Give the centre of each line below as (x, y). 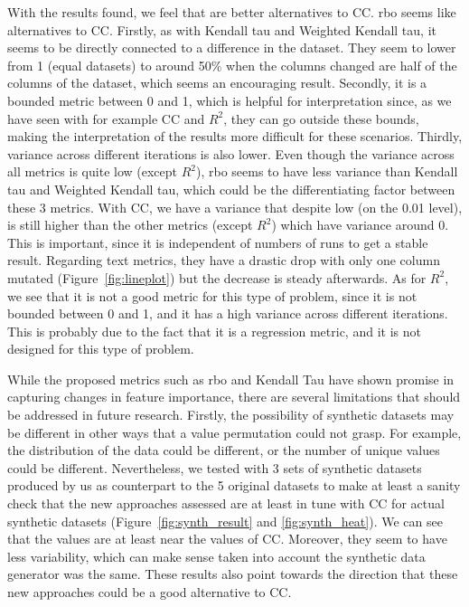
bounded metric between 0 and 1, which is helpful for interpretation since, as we (230, 100)
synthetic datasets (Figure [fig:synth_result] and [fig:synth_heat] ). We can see (225, 521)
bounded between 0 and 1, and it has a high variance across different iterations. (228, 313)
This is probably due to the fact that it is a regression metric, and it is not (214, 331)
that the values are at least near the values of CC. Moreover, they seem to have (227, 539)
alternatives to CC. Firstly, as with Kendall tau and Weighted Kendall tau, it (222, 29)
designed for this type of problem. (101, 349)
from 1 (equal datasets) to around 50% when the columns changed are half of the (232, 65)
